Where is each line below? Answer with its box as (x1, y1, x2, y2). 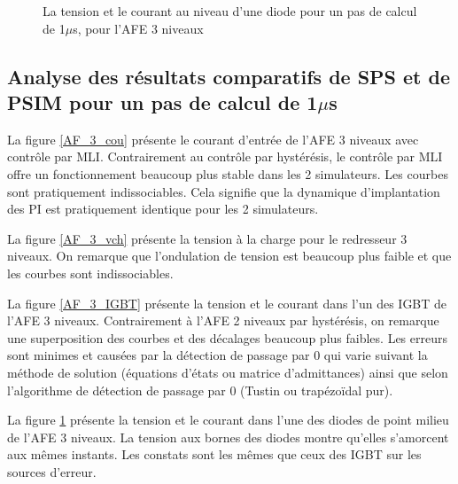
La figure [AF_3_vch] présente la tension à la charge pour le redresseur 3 (7, 229, 408, 247)
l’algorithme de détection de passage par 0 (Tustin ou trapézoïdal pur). (7, 380, 393, 399)
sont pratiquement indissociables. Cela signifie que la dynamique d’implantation (7, 182, 440, 200)
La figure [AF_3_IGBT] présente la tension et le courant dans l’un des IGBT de (7, 293, 447, 312)
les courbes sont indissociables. (7, 263, 174, 282)
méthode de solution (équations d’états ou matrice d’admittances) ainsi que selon (7, 363, 448, 381)
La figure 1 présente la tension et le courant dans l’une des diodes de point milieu (7, 410, 449, 429)
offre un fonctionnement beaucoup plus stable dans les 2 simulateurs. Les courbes (7, 164, 448, 183)
